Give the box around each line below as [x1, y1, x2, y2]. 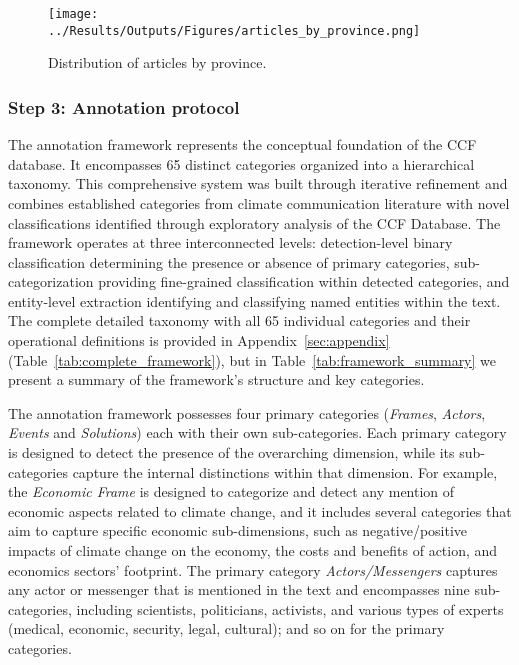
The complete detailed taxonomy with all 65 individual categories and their [8, 310, 471, 331]
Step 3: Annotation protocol [8, 94, 240, 119]
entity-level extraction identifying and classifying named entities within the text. [8, 290, 501, 311]
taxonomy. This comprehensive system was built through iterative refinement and [8, 173, 508, 194]
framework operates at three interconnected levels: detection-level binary [8, 232, 453, 253]
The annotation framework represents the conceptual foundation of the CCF [8, 134, 477, 155]
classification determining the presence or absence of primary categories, [8, 251, 450, 272]
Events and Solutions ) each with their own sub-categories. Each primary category [8, 422, 507, 443]
